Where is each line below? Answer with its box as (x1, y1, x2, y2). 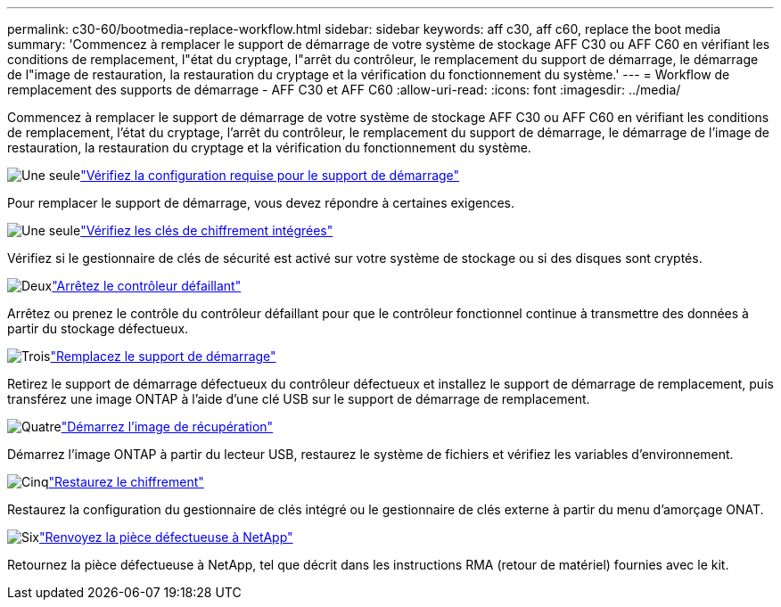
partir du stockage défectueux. (7, 321, 189, 336)
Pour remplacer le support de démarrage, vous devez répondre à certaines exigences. (7, 195, 514, 210)
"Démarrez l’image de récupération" (61, 419, 274, 434)
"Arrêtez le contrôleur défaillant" (52, 278, 242, 293)
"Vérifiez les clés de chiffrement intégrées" (80, 223, 333, 238)
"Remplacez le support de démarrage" (50, 349, 276, 364)
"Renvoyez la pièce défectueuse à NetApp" (39, 529, 293, 545)
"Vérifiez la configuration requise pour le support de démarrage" (80, 168, 460, 183)
